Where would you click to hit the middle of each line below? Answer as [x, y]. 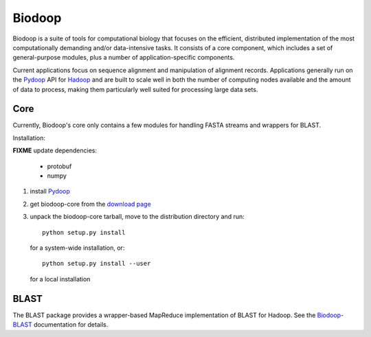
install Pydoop [50, 191]
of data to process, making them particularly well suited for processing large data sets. [135, 89]
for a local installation [60, 279]
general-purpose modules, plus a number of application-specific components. [124, 58]
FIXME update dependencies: [55, 150]
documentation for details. [71, 325]
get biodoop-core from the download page [90, 204]
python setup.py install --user [97, 264]
